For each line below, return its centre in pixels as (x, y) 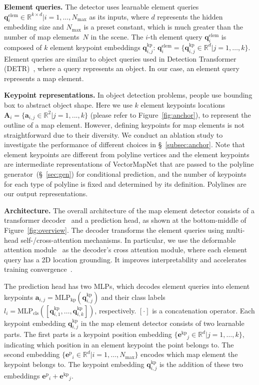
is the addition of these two (201, 364)
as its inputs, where (119, 16)
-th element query (175, 36)
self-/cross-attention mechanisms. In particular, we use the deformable (128, 240)
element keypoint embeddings (95, 47)
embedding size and (34, 27)
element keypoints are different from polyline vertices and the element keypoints (127, 154)
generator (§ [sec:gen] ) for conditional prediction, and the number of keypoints (125, 173)
